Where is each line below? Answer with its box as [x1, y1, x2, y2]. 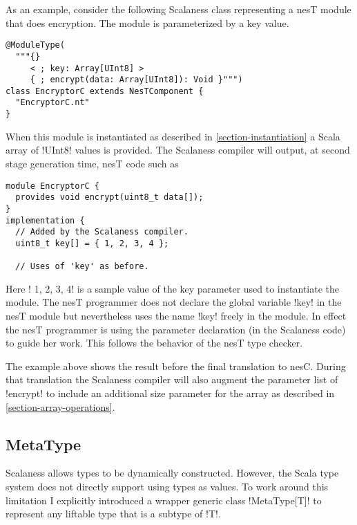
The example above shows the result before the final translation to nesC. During [6, 358, 346, 373]
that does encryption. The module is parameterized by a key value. [6, 15, 289, 30]
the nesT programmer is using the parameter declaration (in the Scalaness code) [6, 322, 346, 336]
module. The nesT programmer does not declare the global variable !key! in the [6, 295, 342, 309]
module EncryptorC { [6, 181, 100, 191]
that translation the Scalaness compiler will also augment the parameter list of [6, 372, 338, 387]
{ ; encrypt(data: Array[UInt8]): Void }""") [30, 75, 243, 85]
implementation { [6, 215, 85, 225]
